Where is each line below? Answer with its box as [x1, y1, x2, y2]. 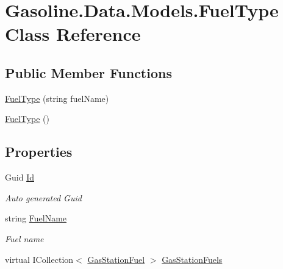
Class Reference [5, 21, 141, 46]
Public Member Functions [5, 63, 172, 82]
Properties [5, 142, 73, 161]
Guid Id [5, 171, 34, 184]
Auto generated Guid [5, 191, 82, 204]
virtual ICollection [5, 253, 74, 265]
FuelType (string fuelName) [5, 91, 109, 104]
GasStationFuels [162, 253, 223, 265]
